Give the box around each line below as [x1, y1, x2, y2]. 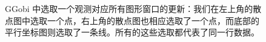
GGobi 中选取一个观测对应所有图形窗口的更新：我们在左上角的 [5, 2, 253, 14]
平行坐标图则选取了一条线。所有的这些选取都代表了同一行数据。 [5, 26, 259, 38]
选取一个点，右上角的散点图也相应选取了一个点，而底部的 [30, 14, 259, 26]
